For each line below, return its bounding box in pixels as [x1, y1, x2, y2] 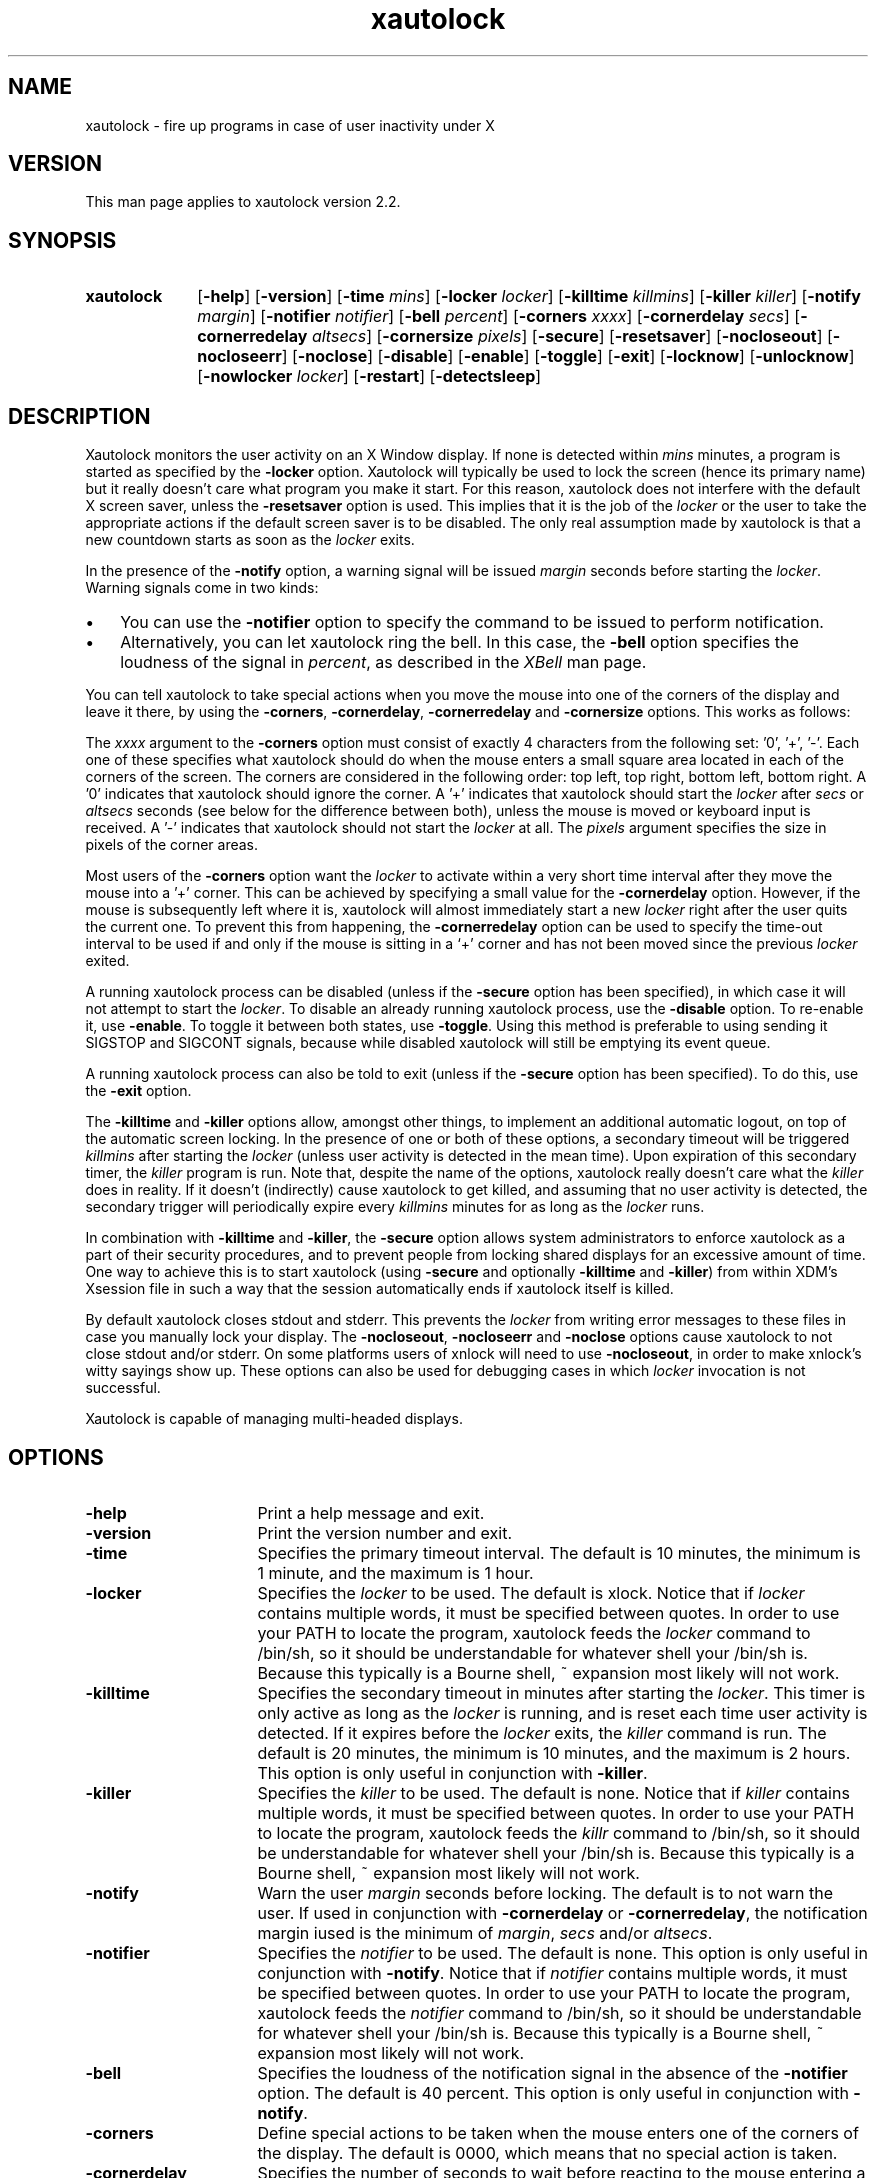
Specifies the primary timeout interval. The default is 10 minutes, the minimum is [257, 1542, 861, 1563]
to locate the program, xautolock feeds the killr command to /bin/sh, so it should [257, 1822, 861, 1843]
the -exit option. [85, 1082, 192, 1100]
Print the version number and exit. [257, 1522, 512, 1543]
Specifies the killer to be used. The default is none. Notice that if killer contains [257, 1782, 850, 1803]
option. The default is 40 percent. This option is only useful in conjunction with [257, 2082, 849, 2103]
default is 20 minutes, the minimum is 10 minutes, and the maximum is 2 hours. [257, 1742, 851, 1763]
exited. [85, 952, 130, 970]
